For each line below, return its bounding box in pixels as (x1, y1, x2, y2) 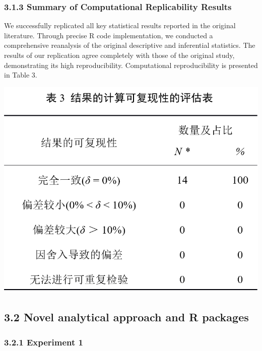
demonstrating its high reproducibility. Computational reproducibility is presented (4, 59, 258, 70)
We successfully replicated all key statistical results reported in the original (4, 20, 236, 31)
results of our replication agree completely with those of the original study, (4, 50, 235, 60)
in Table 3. (4, 69, 37, 80)
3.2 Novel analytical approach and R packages (4, 309, 249, 325)
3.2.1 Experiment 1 (4, 335, 84, 348)
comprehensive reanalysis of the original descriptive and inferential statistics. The (4, 40, 255, 50)
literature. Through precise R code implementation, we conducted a (4, 30, 213, 40)
